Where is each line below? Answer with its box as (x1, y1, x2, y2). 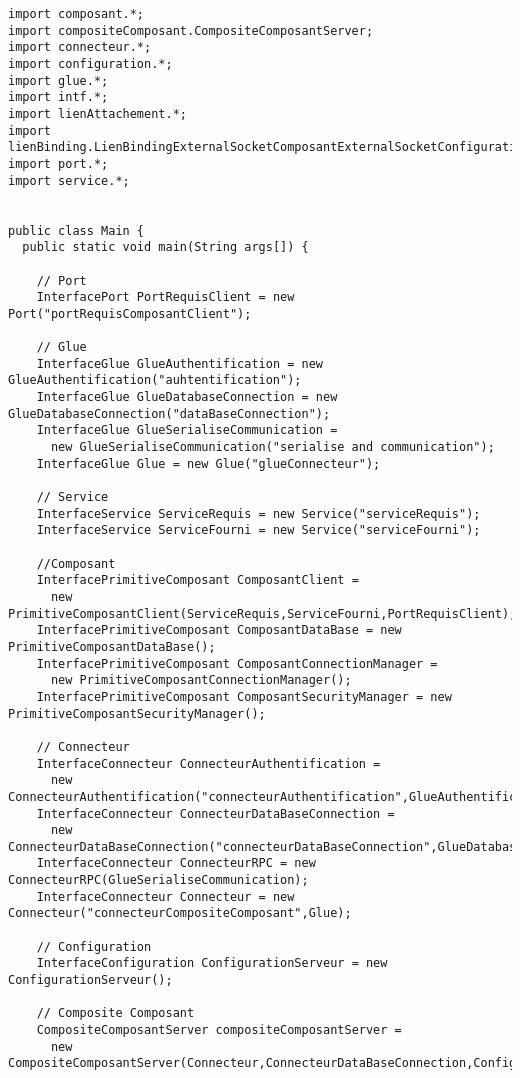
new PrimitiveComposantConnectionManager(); (50, 673, 352, 688)
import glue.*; (8, 73, 109, 88)
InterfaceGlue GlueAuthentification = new (36, 356, 323, 371)
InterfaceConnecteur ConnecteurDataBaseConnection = (36, 806, 395, 821)
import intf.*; (8, 90, 109, 105)
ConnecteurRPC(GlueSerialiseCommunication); (8, 873, 309, 888)
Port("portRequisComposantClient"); (8, 306, 252, 321)
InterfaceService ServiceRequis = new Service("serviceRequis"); (36, 506, 481, 521)
